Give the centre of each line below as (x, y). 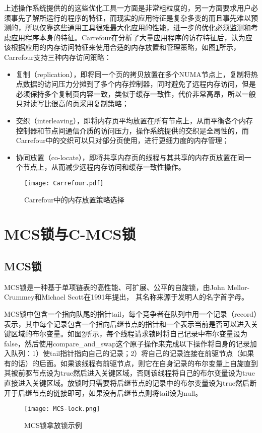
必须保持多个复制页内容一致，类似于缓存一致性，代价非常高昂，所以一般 (136, 93)
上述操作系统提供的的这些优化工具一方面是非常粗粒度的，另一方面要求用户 (127, 8)
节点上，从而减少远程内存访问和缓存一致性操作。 (104, 167)
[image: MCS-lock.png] (62, 409)
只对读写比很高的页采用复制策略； (72, 103)
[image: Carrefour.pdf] (64, 183)
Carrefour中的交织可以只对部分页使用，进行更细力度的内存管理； (122, 140)
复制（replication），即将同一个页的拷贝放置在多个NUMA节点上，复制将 (133, 74)
